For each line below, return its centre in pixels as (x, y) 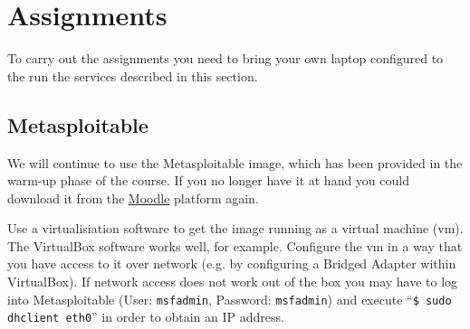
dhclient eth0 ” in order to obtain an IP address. (146, 317)
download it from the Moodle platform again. (133, 197)
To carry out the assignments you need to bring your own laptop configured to (225, 58)
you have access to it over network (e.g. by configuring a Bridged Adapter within (232, 263)
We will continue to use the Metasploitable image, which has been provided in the (235, 162)
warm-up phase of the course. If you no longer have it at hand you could (208, 180)
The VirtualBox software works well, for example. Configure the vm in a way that (235, 245)
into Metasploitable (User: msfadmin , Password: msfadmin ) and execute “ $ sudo (230, 299)
